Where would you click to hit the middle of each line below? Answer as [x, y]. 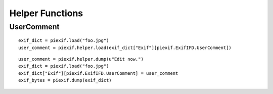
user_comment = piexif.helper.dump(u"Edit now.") [81, 59]
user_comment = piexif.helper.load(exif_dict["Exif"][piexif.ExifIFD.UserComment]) [125, 48]
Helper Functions [46, 13]
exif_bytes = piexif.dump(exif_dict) [65, 80]
